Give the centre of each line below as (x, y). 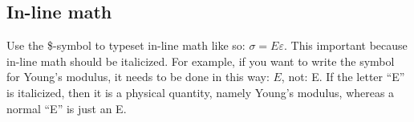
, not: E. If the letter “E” (343, 77)
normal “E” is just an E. (67, 108)
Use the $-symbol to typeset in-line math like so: (126, 45)
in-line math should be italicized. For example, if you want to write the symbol (201, 61)
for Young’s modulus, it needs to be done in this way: (138, 77)
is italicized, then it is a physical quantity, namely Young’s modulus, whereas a (201, 92)
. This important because (345, 45)
